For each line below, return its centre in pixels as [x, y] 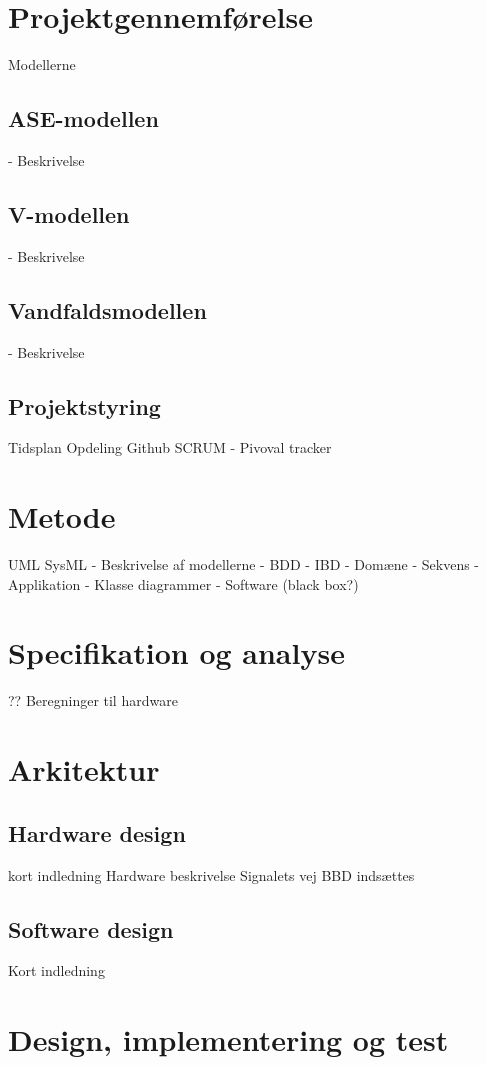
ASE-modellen [83, 118]
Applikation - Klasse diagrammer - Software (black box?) [183, 583]
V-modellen [69, 213]
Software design [91, 928]
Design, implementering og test [228, 1039]
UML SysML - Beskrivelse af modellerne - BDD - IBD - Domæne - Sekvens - [244, 564]
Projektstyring [84, 405]
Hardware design [97, 832]
